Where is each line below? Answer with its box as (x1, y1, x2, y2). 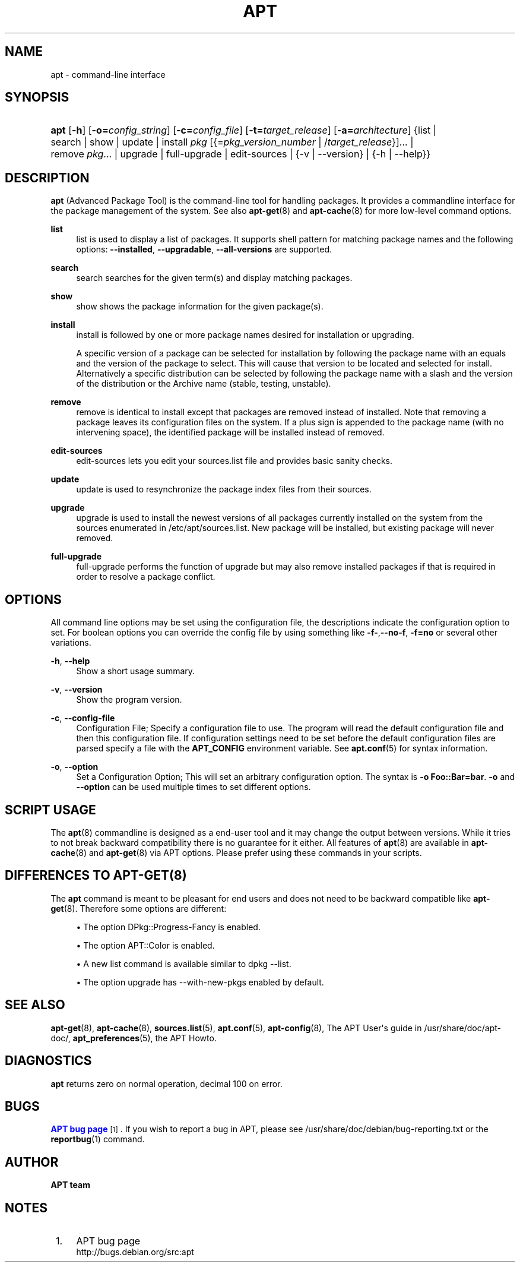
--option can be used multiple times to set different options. (76, 782, 311, 792)
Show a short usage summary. (76, 666, 195, 677)
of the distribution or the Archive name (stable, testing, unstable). (76, 378, 331, 389)
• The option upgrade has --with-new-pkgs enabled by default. (76, 977, 324, 987)
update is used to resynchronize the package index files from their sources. (76, 484, 372, 495)
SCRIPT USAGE (5, 802, 96, 817)
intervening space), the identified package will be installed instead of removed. (76, 427, 385, 438)
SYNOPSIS (5, 90, 69, 105)
